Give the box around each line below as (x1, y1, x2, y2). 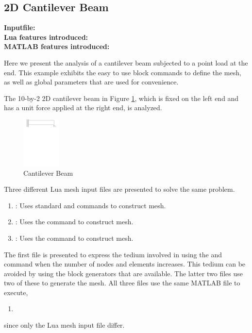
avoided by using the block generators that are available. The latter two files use (4, 268, 243, 278)
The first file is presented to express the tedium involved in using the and (4, 249, 222, 259)
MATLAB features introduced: (4, 41, 110, 51)
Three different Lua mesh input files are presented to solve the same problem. (4, 184, 235, 194)
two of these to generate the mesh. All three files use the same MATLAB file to (4, 278, 240, 288)
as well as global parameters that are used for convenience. (4, 77, 179, 87)
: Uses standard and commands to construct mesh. (15, 200, 166, 210)
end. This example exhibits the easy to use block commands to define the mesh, (4, 67, 241, 77)
